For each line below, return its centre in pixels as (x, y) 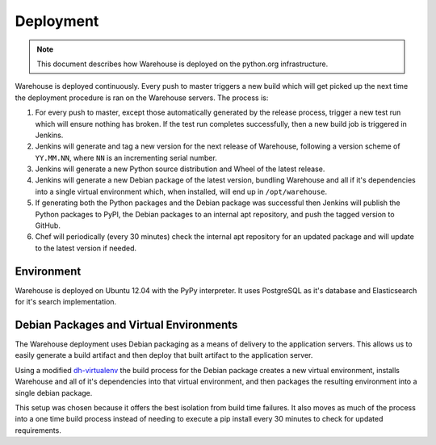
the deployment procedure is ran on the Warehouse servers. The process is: (142, 98)
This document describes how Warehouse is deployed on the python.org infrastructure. (182, 64)
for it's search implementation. (66, 302)
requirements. (38, 430)
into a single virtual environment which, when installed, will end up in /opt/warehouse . (181, 191)
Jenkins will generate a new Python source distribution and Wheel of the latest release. (180, 169)
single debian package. (54, 393)
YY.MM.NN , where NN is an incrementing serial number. (126, 157)
